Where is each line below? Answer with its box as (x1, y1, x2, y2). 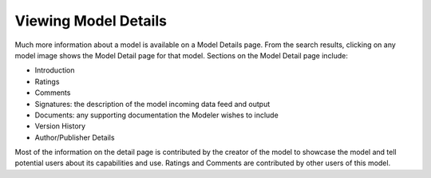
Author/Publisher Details (34, 133, 115, 142)
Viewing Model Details (14, 12, 168, 30)
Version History (34, 121, 86, 131)
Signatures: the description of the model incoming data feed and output (34, 99, 271, 109)
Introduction (34, 65, 75, 75)
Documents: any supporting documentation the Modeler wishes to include (34, 110, 279, 120)
